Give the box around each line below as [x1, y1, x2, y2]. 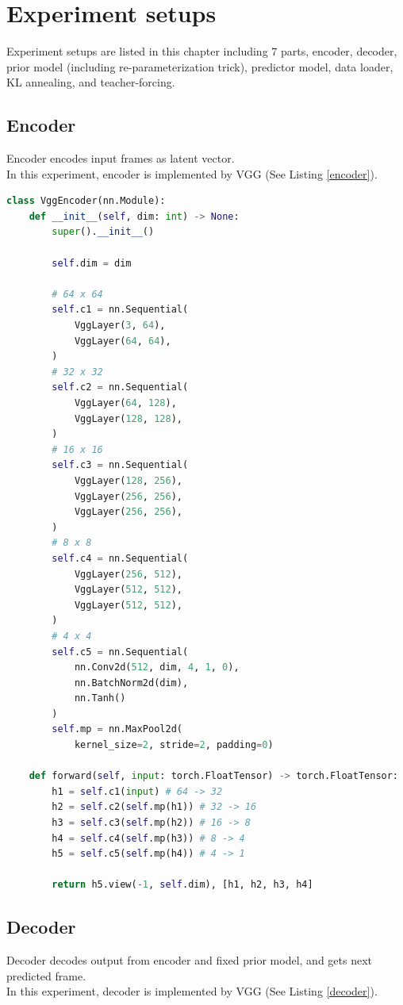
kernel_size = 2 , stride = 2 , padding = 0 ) [74, 739, 274, 751]
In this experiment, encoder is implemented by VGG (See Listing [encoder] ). [6, 165, 378, 182]
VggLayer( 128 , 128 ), [74, 412, 182, 424]
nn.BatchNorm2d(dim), [74, 677, 189, 689]
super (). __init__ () [52, 226, 155, 238]
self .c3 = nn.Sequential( [52, 459, 189, 471]
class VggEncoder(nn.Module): [6, 195, 166, 207]
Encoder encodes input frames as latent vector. [6, 150, 235, 167]
